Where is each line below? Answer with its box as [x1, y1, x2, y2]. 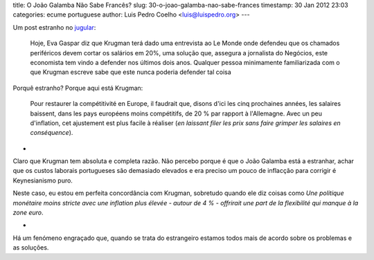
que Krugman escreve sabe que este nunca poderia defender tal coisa [30, 68, 231, 76]
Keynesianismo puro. [12, 176, 73, 185]
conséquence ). [30, 129, 73, 137]
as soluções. [12, 243, 49, 252]
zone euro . [12, 208, 44, 217]
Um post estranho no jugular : [12, 23, 96, 31]
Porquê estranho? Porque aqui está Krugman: [12, 84, 143, 92]
